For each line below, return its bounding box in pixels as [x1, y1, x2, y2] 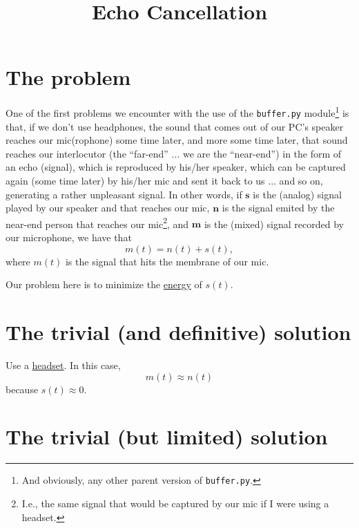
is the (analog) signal [253, 187, 342, 201]
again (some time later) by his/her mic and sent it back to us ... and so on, [6, 173, 323, 187]
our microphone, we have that [6, 230, 132, 245]
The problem [6, 63, 131, 91]
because [6, 381, 39, 396]
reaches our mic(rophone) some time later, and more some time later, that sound [6, 133, 348, 147]
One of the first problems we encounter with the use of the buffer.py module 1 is [6, 104, 349, 120]
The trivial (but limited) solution [6, 422, 328, 451]
